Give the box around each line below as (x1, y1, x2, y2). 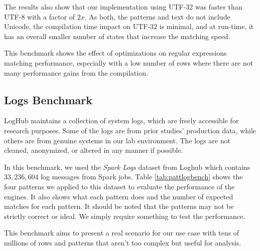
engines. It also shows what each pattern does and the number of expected (4, 191, 233, 201)
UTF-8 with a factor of (4, 11, 75, 22)
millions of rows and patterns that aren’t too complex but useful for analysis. (4, 237, 241, 247)
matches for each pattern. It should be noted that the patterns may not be (4, 201, 234, 211)
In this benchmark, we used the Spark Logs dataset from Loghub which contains (4, 161, 250, 172)
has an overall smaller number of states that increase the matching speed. (4, 31, 230, 41)
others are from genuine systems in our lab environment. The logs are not (4, 135, 230, 145)
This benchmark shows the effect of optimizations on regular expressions (4, 48, 227, 58)
